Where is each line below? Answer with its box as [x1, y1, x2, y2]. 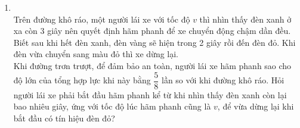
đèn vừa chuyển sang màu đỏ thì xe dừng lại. [13, 48, 179, 60]
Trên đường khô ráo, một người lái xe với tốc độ [13, 13, 190, 25]
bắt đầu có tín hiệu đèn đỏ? [13, 111, 115, 124]
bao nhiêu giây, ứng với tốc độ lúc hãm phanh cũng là [13, 100, 211, 113]
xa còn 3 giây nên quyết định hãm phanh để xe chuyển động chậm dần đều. [13, 24, 291, 37]
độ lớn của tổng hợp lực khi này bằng [13, 74, 151, 86]
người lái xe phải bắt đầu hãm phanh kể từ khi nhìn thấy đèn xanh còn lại [13, 88, 287, 101]
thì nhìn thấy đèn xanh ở [199, 13, 292, 25]
